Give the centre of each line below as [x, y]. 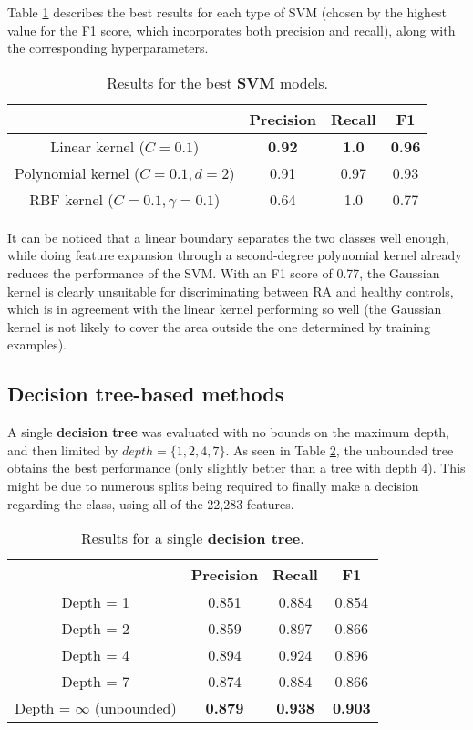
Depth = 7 [96, 682]
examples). [37, 344]
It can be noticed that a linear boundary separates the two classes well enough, [228, 237]
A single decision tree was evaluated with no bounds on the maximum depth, [228, 432]
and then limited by [63, 449]
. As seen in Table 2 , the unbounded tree [339, 449]
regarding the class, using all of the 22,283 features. [151, 503]
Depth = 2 [96, 629]
